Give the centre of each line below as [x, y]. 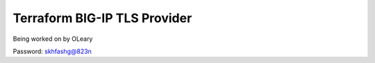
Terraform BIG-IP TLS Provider [102, 18]
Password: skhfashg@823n [52, 51]
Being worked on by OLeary [53, 39]
